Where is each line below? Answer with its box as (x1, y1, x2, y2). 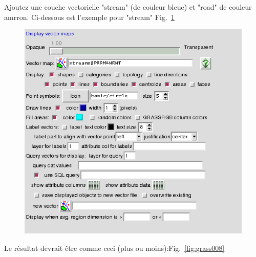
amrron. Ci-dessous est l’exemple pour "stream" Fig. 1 (4, 11, 175, 22)
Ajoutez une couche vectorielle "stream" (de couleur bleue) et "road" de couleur (4, 2, 252, 12)
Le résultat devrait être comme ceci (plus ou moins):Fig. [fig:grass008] (4, 243, 225, 253)
